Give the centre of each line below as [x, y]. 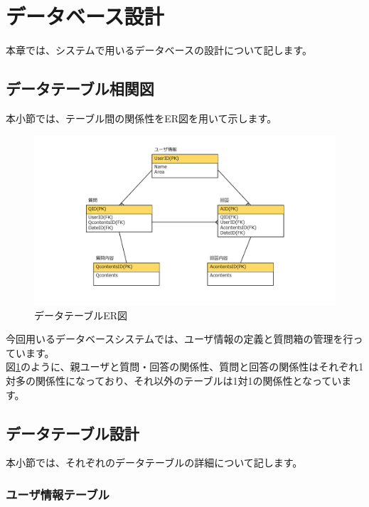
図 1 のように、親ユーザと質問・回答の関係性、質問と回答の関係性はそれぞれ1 [185, 367]
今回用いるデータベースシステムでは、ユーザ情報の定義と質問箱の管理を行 [180, 339]
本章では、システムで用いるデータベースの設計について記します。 [159, 50]
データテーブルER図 [81, 315]
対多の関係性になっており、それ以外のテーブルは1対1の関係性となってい [174, 380]
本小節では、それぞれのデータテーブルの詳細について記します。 [154, 463]
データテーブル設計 [73, 433]
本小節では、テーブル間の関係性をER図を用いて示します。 [141, 118]
